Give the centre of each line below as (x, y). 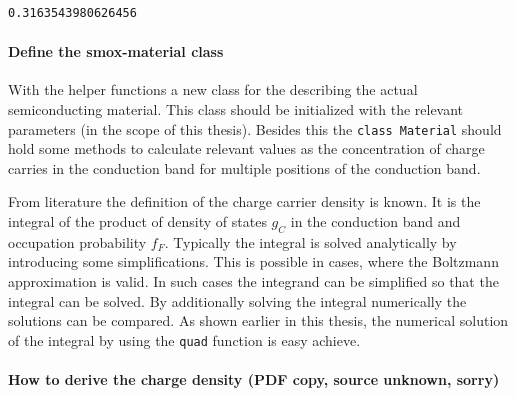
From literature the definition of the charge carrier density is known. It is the (244, 201)
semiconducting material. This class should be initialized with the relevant (236, 108)
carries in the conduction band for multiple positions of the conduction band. (244, 167)
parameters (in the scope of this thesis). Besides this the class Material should (255, 128)
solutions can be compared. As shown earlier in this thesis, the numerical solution (258, 320)
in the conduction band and (375, 221)
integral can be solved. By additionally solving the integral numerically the (237, 300)
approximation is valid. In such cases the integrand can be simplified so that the (253, 281)
